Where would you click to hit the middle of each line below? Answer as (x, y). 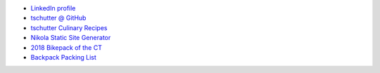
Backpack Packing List (63, 57)
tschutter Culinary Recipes (69, 27)
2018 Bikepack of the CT (66, 47)
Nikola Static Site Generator (71, 38)
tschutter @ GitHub (58, 18)
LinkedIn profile (53, 8)
